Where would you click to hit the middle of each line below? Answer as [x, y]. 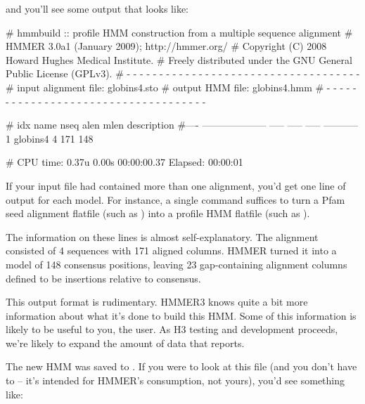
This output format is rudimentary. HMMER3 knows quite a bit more [157, 302]
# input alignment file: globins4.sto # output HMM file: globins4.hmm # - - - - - [181, 87]
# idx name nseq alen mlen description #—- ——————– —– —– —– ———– [182, 125]
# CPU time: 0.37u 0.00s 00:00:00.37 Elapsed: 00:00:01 [124, 162]
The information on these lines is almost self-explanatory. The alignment [162, 236]
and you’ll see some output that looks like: [97, 8]
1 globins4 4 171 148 [50, 138]
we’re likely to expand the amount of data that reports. [125, 343]
